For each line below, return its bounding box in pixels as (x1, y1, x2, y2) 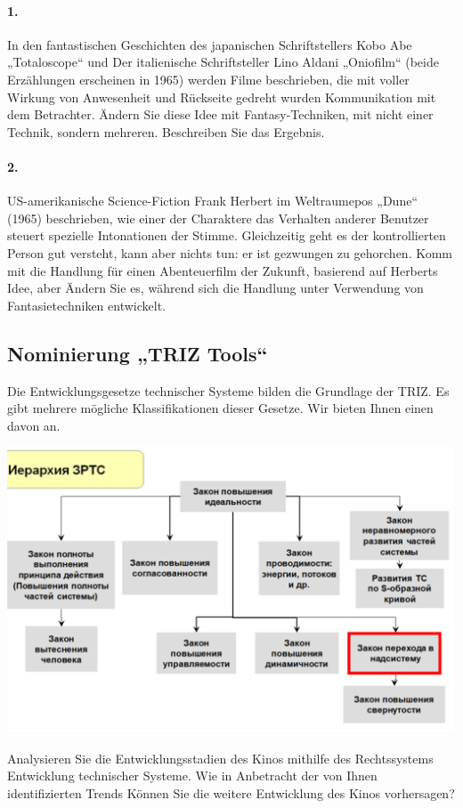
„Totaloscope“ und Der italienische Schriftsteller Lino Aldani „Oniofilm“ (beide (7, 53, 439, 71)
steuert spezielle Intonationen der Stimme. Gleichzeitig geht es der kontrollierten (7, 226, 446, 245)
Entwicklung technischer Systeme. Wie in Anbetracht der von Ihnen (7, 766, 378, 785)
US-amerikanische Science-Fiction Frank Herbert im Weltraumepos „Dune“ (7, 191, 418, 210)
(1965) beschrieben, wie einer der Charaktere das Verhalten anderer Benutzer (7, 208, 429, 227)
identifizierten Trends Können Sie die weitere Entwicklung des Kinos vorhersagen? (7, 783, 455, 802)
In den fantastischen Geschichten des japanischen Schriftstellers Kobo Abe (7, 35, 412, 53)
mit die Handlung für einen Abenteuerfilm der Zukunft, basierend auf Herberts (7, 261, 438, 279)
